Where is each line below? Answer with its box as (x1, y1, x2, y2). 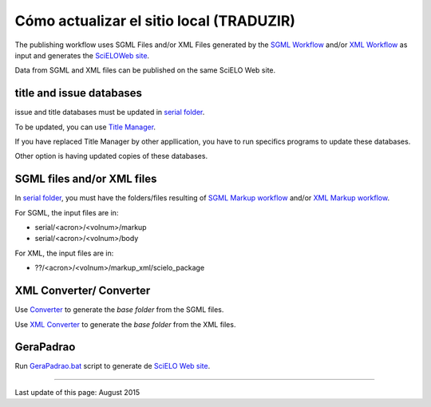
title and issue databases (14, 86, 143, 100)
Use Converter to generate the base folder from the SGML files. (14, 305, 224, 314)
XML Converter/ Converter (14, 284, 151, 298)
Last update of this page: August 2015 (14, 387, 140, 397)
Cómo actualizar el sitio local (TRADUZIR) (14, 12, 295, 30)
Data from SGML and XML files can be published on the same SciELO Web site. (14, 65, 276, 75)
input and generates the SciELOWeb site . (14, 50, 150, 60)
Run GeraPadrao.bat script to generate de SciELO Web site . (14, 362, 211, 371)
